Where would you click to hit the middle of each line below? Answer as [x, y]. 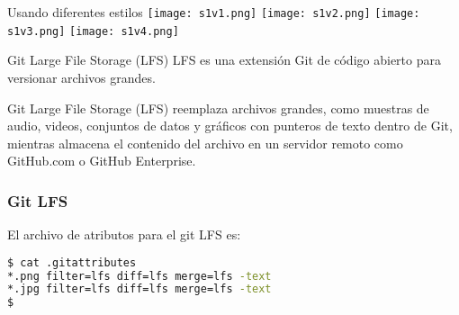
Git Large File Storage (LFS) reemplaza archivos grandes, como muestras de [218, 108]
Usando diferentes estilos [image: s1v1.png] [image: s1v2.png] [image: [214, 12]
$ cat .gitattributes [72, 262]
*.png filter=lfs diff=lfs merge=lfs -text [139, 276]
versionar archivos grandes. [81, 77]
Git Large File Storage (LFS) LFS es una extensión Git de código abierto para [224, 60]
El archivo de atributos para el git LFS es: [124, 234]
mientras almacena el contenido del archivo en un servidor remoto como [205, 143]
